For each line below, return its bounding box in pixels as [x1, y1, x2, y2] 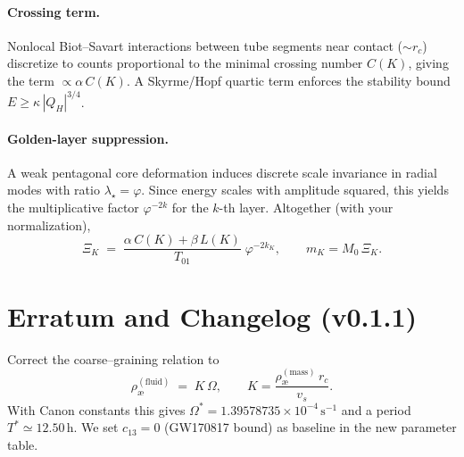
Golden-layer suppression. [7, 129, 169, 147]
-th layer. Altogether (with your [219, 198, 394, 217]
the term [7, 71, 54, 89]
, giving [408, 54, 449, 72]
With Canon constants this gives [7, 400, 186, 419]
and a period [341, 400, 411, 419]
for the [171, 198, 209, 217]
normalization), [7, 215, 91, 234]
